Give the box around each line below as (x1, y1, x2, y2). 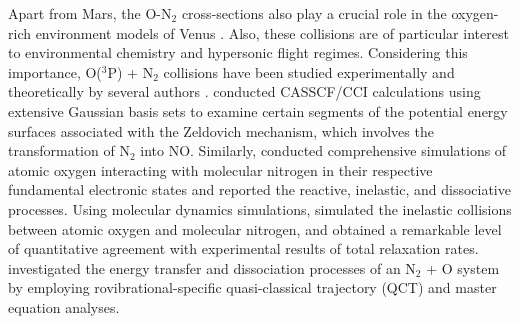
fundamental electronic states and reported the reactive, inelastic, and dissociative (8, 179, 511, 200)
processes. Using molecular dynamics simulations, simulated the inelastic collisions (8, 198, 512, 219)
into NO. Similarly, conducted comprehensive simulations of (140, 140, 507, 161)
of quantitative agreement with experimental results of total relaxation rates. (8, 238, 479, 259)
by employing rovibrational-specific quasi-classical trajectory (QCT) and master (8, 277, 497, 298)
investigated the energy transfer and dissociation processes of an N (8, 257, 416, 278)
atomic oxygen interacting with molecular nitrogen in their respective (8, 159, 433, 180)
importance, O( (8, 61, 102, 82)
